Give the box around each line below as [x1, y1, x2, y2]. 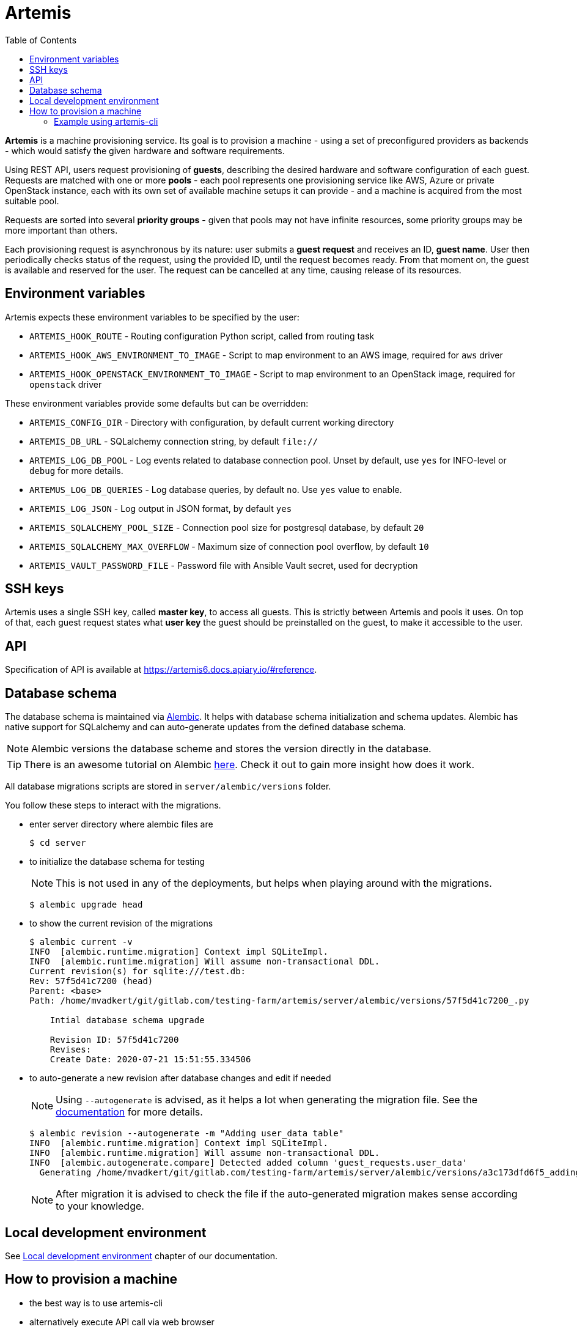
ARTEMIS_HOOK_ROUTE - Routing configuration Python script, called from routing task [29, 330, 375, 341]
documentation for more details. [56, 1106, 203, 1119]
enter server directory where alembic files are [29, 819, 213, 830]
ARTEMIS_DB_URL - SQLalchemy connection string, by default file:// [29, 435, 318, 446]
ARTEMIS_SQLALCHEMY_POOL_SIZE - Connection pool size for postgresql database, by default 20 [29, 522, 424, 533]
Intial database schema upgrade [50, 1015, 205, 1026]
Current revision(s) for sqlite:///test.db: [29, 966, 246, 977]
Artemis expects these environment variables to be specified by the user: [5, 311, 300, 322]
